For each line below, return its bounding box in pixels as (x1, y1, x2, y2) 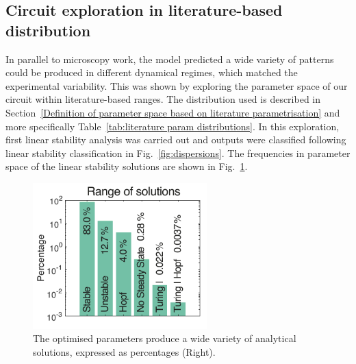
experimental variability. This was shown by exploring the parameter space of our (5, 78, 348, 93)
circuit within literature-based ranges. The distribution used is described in (5, 92, 321, 106)
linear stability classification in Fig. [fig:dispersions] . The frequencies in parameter (5, 145, 351, 160)
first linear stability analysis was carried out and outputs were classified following (5, 132, 346, 147)
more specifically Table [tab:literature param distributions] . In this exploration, (5, 119, 340, 133)
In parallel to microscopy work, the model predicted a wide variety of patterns (5, 51, 334, 66)
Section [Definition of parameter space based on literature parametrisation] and (5, 105, 340, 119)
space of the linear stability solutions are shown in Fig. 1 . (5, 159, 248, 173)
